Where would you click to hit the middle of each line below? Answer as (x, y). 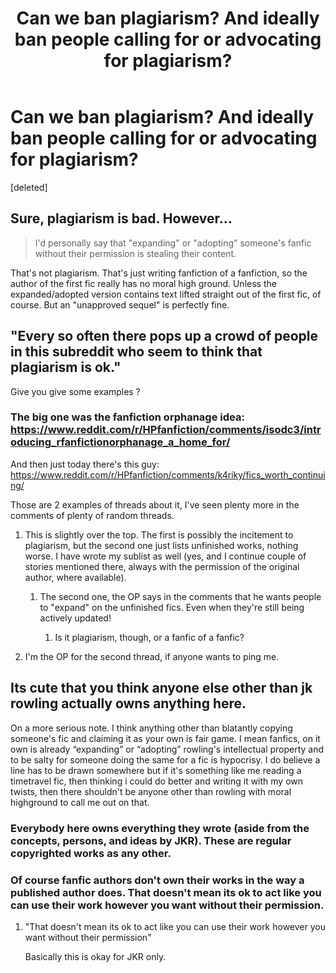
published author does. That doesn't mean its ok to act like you (166, 892)
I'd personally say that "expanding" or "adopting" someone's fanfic (173, 243)
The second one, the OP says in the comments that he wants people (180, 596)
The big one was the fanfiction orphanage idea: (127, 417)
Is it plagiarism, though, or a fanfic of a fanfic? (149, 637)
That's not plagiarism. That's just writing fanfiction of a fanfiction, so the (159, 273)
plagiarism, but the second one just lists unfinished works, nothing (161, 545)
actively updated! (75, 618)
